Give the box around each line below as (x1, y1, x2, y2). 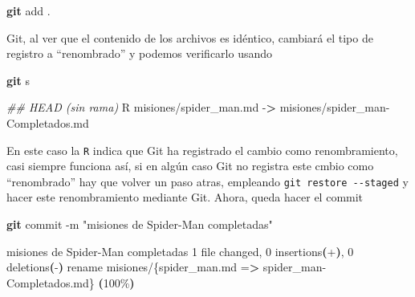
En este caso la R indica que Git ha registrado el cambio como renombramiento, (6, 141, 398, 158)
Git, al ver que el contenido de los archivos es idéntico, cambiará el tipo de (6, 29, 373, 46)
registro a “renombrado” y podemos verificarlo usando (6, 45, 273, 62)
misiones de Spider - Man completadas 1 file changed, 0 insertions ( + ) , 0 (6, 242, 354, 259)
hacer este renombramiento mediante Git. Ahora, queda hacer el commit (6, 189, 364, 205)
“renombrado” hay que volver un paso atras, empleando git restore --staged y (6, 173, 409, 189)
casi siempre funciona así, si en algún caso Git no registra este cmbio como (6, 157, 374, 174)
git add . (6, 2, 51, 18)
